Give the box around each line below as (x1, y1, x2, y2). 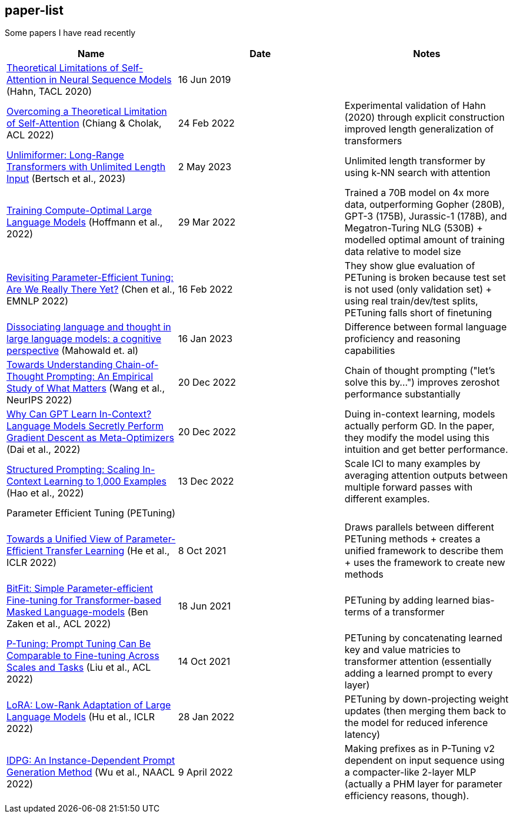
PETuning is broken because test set (344, 271, 506, 284)
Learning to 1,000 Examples (44, 475, 166, 488)
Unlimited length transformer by (344, 155, 485, 167)
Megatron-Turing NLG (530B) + (344, 222, 483, 234)
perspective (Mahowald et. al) (6, 345, 139, 357)
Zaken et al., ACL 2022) (6, 618, 111, 630)
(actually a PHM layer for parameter (344, 778, 502, 790)
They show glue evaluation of (344, 260, 475, 272)
